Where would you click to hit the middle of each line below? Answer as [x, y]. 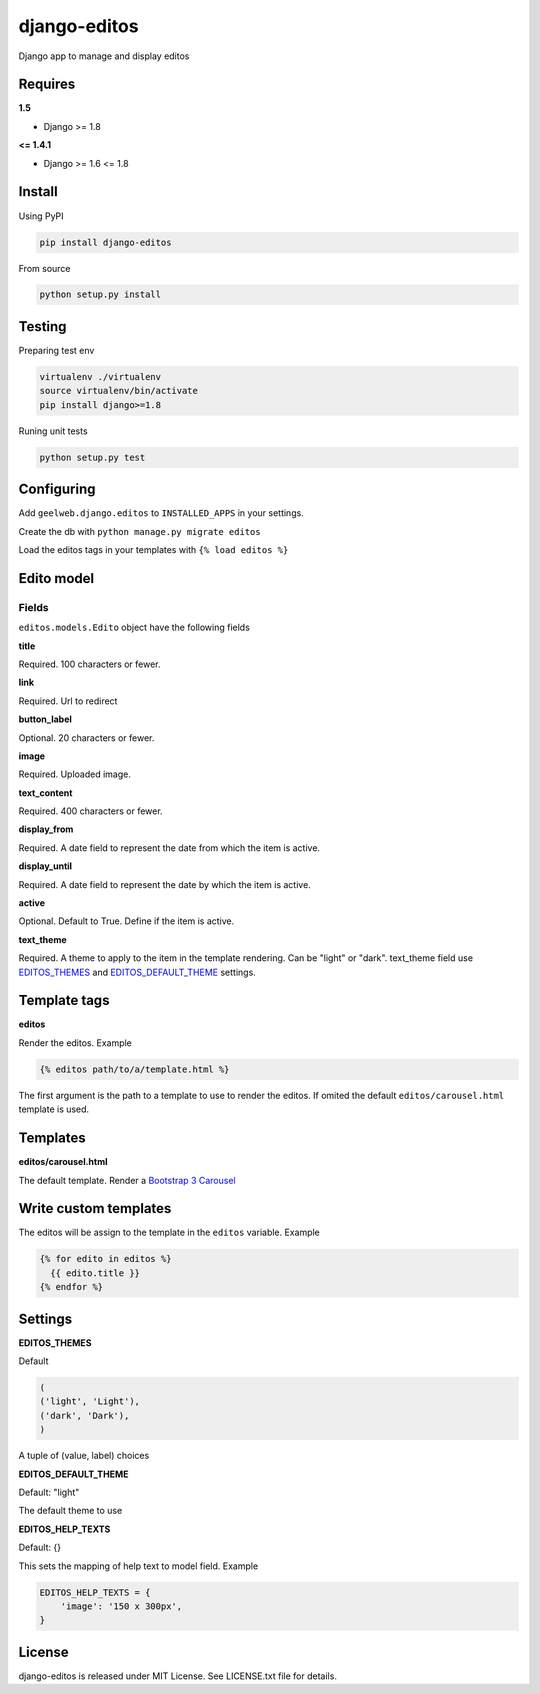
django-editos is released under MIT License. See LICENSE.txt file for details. [177, 1676]
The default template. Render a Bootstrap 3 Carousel [127, 1180]
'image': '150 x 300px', [121, 1606]
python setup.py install [100, 294]
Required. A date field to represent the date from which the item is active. [169, 847]
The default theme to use [70, 1511]
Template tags [64, 1000]
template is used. [54, 1109]
